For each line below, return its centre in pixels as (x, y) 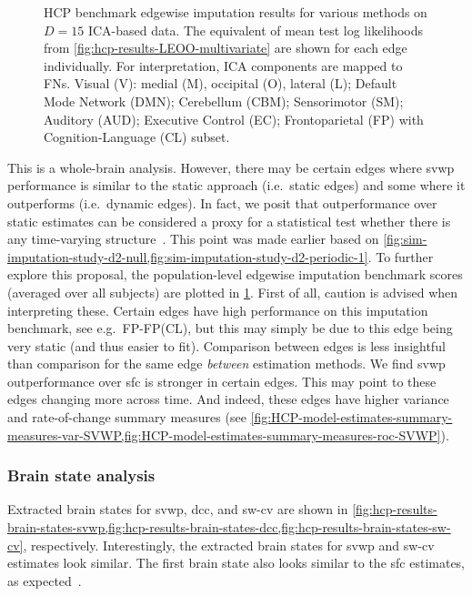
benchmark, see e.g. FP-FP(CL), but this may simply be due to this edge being (230, 328)
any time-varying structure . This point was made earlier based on (193, 239)
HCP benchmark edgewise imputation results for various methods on (236, 12)
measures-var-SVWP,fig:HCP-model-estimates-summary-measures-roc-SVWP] (224, 434)
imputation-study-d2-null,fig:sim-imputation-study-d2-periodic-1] (188, 256)
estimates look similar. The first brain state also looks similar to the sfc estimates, (236, 563)
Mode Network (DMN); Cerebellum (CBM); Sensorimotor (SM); (224, 101)
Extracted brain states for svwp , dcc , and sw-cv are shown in (178, 509)
